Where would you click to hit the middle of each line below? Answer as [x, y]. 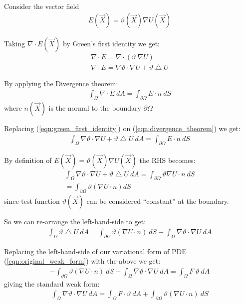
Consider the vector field [42, 6]
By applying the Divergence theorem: [61, 83]
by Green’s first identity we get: [111, 43]
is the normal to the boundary [95, 108]
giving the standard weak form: [52, 283]
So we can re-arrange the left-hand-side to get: [75, 222]
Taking [15, 43]
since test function [32, 201]
